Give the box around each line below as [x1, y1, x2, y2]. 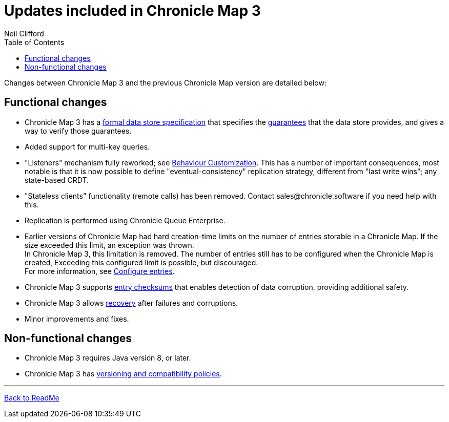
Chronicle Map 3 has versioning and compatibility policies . [25, 369, 222, 378]
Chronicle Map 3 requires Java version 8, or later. [25, 353, 191, 363]
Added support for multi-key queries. [25, 142, 150, 151]
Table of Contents [4, 37, 65, 47]
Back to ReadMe [4, 393, 59, 403]
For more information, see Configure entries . [25, 266, 175, 276]
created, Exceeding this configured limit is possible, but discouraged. [25, 258, 258, 267]
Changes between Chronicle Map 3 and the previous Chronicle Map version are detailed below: [4, 78, 326, 87]
